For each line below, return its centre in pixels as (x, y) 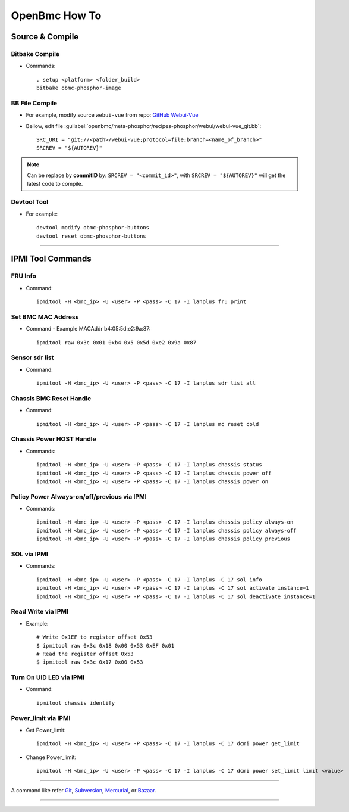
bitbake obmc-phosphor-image (79, 88)
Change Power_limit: (51, 757)
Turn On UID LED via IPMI (48, 677)
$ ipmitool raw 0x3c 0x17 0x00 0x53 (90, 662)
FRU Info (24, 276)
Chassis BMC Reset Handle (51, 398)
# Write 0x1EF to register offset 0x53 (95, 637)
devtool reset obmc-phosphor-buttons (92, 236)
